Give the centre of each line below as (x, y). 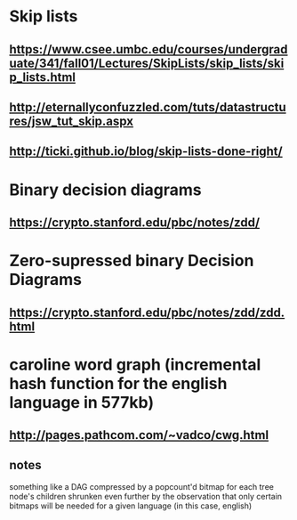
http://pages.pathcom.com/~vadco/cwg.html (139, 435)
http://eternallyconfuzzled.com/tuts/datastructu (148, 107)
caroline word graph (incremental (135, 365)
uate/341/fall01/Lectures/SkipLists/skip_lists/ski (147, 63)
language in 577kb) (81, 402)
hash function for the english (118, 383)
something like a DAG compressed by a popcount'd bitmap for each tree (141, 486)
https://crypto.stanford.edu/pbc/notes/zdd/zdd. (147, 312)
